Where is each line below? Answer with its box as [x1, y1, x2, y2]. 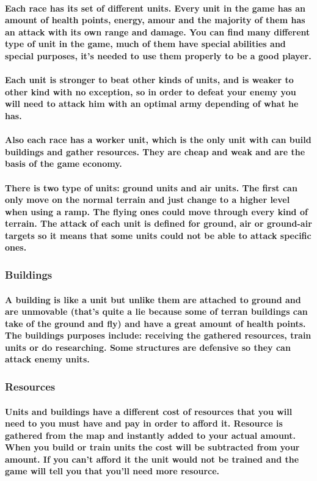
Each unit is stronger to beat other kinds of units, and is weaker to [5, 73, 294, 86]
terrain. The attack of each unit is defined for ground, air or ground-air [5, 217, 312, 230]
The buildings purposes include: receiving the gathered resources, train [5, 329, 312, 342]
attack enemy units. [5, 353, 90, 365]
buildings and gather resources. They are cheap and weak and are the [5, 145, 305, 158]
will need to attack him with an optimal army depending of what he [5, 97, 299, 110]
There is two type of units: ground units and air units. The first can [5, 181, 297, 194]
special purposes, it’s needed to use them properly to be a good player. [5, 49, 312, 62]
